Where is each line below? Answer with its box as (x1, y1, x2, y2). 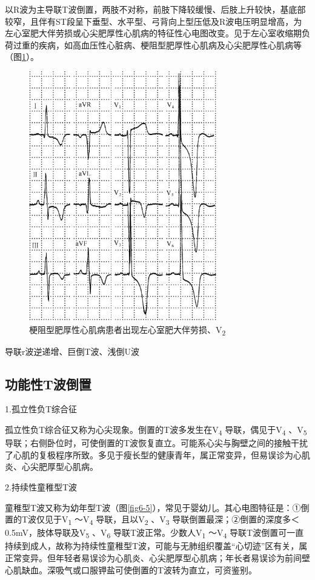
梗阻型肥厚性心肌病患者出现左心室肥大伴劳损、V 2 (29, 323, 226, 337)
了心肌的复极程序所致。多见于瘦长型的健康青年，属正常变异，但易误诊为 (5, 448, 293, 461)
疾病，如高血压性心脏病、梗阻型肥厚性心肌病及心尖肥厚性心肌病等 (38, 38, 302, 51)
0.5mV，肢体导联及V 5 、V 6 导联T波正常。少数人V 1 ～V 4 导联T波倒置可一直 (5, 526, 304, 541)
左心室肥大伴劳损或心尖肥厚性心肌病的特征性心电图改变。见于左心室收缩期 (5, 27, 302, 39)
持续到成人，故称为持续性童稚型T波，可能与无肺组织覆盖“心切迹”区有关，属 (5, 539, 308, 552)
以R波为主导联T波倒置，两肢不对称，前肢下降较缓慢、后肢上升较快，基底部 (5, 3, 306, 15)
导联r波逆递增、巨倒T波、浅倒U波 (5, 344, 140, 357)
